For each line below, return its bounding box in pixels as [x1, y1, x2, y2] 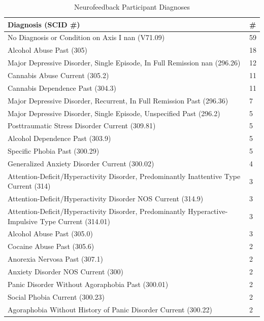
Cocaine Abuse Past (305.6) [8, 241, 94, 252]
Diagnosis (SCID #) [8, 19, 80, 29]
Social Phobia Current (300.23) [8, 291, 105, 302]
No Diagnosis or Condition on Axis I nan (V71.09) [8, 32, 165, 43]
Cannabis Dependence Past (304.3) [8, 82, 117, 93]
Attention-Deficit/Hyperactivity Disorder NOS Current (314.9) [8, 193, 204, 204]
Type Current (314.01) [40, 216, 110, 226]
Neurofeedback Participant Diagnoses [74, 2, 190, 12]
